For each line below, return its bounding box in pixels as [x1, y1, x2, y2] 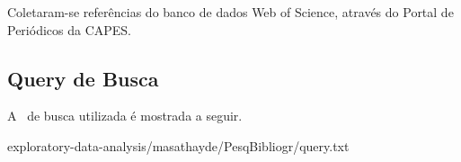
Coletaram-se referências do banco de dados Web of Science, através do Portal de [7, 3, 454, 21]
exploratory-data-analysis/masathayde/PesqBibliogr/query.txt [7, 136, 350, 155]
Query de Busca [7, 64, 159, 92]
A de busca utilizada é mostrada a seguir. [7, 106, 243, 125]
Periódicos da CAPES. [7, 20, 131, 39]
